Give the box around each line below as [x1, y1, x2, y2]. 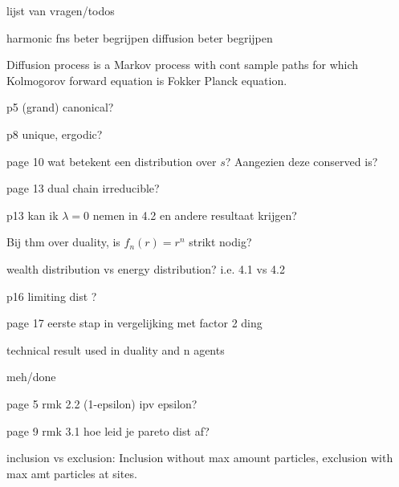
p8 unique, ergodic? [6, 125, 103, 142]
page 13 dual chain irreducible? [6, 180, 160, 197]
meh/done [6, 368, 56, 385]
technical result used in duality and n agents [6, 341, 225, 358]
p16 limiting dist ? [6, 287, 97, 304]
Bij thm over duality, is [6, 233, 120, 250]
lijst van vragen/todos [6, 2, 115, 18]
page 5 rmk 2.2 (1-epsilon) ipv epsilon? [6, 395, 197, 412]
